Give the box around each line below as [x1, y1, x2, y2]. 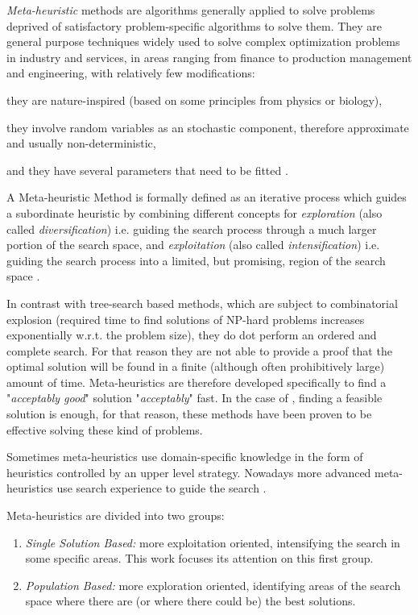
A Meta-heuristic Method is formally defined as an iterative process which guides [6, 189, 407, 206]
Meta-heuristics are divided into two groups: [6, 507, 225, 524]
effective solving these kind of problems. [6, 421, 203, 438]
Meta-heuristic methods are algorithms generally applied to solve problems [6, 2, 375, 18]
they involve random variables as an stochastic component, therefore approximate [6, 118, 409, 135]
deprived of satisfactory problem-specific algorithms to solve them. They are [6, 17, 383, 34]
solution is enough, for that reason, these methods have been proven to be [6, 405, 372, 422]
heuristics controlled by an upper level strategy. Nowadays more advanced [6, 463, 371, 480]
